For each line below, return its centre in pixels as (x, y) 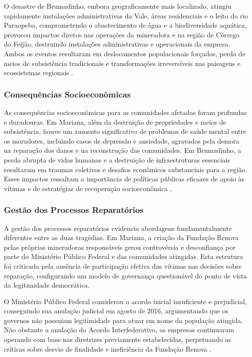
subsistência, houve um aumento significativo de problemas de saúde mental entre (125, 131)
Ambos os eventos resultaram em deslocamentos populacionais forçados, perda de (125, 53)
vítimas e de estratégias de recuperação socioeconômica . (88, 188)
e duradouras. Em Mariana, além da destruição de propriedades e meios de (115, 122)
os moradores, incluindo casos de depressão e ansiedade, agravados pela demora (122, 140)
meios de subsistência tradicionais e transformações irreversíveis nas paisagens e (122, 63)
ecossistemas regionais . (39, 73)
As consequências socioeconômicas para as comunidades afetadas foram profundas (125, 112)
